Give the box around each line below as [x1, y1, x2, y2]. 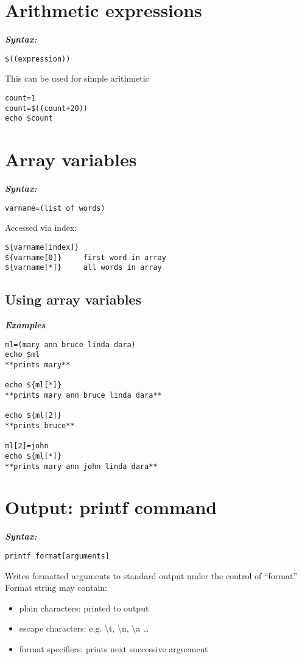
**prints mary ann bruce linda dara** [5, 390, 162, 400]
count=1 [5, 93, 36, 102]
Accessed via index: [5, 221, 77, 234]
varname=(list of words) [5, 203, 105, 213]
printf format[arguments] [5, 551, 110, 560]
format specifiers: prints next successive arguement [19, 642, 208, 655]
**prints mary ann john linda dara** [5, 462, 158, 471]
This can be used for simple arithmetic [5, 72, 149, 85]
